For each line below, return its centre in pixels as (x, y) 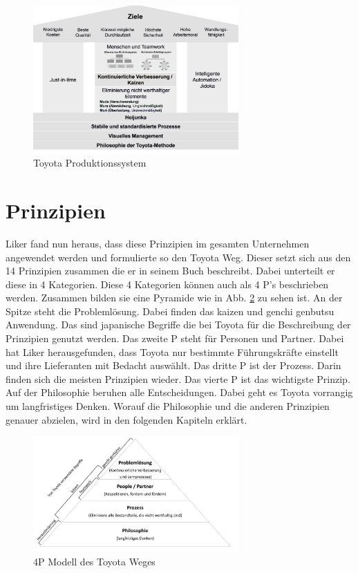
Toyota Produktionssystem (90, 163)
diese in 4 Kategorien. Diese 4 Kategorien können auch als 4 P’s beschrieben (167, 284)
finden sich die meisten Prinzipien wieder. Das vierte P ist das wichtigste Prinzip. (178, 378)
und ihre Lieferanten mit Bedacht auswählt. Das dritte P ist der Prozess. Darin (173, 365)
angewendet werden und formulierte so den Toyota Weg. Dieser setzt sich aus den (178, 257)
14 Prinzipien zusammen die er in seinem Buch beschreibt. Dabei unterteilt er (170, 271)
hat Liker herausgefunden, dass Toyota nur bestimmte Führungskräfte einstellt (172, 351)
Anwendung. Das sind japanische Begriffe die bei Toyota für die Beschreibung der (178, 325)
